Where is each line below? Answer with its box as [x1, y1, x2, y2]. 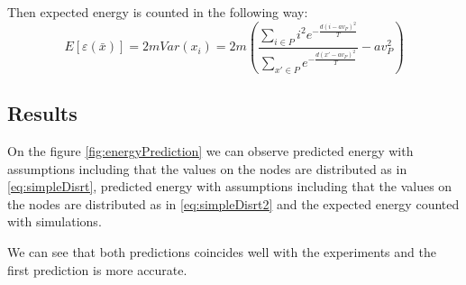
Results [7, 99, 78, 127]
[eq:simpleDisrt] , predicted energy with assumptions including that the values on [7, 177, 452, 196]
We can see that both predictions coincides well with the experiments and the [7, 242, 436, 261]
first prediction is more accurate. [7, 260, 187, 279]
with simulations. [7, 212, 102, 231]
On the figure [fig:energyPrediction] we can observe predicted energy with [7, 142, 414, 161]
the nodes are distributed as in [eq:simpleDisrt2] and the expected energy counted [7, 194, 460, 213]
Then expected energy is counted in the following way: [7, 3, 308, 21]
